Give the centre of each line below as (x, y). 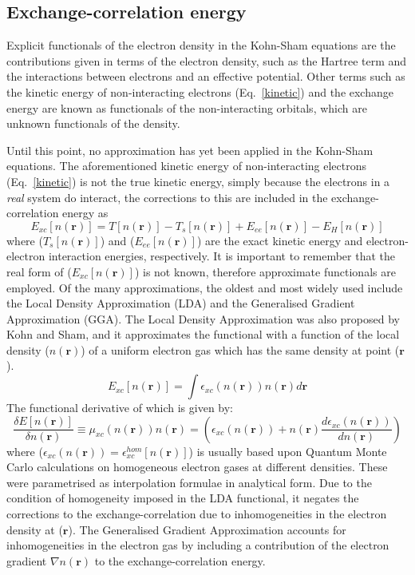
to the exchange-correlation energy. (180, 560)
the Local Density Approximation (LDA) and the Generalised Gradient (181, 303)
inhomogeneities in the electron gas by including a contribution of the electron (198, 545)
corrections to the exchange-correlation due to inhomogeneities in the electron (197, 514)
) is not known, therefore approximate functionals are (265, 271)
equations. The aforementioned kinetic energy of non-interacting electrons (187, 166)
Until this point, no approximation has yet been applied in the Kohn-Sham (190, 150)
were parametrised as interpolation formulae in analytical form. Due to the (189, 482)
